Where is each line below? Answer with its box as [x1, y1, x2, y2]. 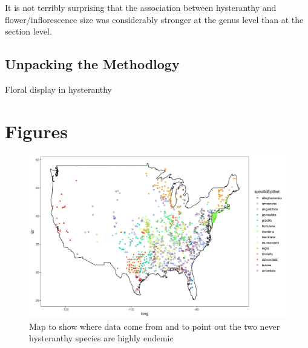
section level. [5, 25, 52, 38]
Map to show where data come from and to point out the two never [29, 320, 280, 332]
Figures [5, 118, 68, 143]
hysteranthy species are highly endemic [29, 332, 174, 344]
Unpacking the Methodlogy [5, 55, 180, 73]
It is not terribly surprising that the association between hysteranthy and [5, 1, 277, 13]
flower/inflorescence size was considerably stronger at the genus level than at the [5, 13, 304, 25]
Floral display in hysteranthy [5, 82, 113, 95]
